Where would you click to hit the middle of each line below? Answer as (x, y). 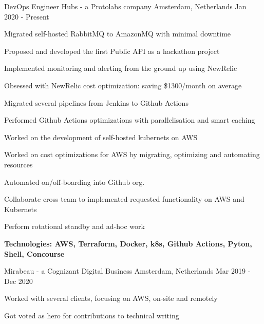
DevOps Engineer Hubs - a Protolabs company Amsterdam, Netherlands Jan (125, 6)
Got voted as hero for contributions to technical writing (92, 315)
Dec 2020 (18, 281)
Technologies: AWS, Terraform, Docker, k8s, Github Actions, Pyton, (128, 243)
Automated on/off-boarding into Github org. (74, 182)
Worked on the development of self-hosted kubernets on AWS (101, 137)
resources (18, 164)
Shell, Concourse (34, 253)
